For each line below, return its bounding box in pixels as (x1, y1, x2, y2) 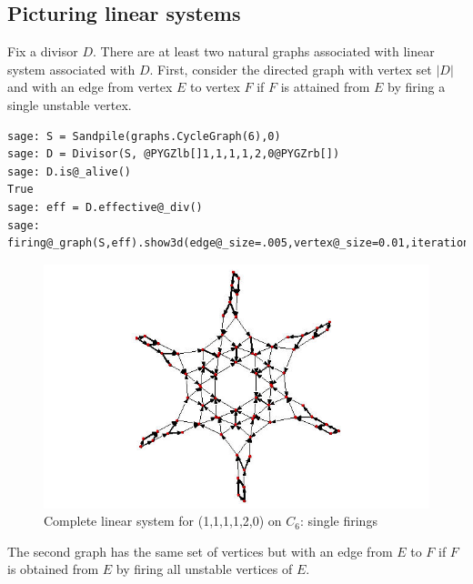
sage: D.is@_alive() (7, 165, 132, 178)
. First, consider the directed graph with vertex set (149, 59, 432, 78)
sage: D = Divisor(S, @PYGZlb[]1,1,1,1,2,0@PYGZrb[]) (7, 147, 340, 161)
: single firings (299, 511, 377, 530)
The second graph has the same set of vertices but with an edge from (7, 541, 393, 560)
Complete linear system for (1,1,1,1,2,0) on (44, 511, 282, 530)
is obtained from (7, 559, 99, 579)
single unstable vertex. (7, 95, 132, 114)
